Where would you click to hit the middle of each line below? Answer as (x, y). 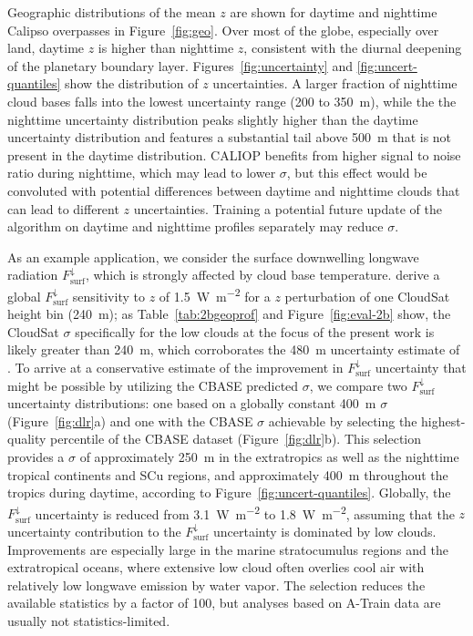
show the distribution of (132, 83)
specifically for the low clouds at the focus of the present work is (255, 331)
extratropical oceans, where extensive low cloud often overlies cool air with (216, 567)
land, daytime (46, 48)
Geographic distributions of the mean (112, 12)
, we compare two (358, 385)
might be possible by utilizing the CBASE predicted (153, 385)
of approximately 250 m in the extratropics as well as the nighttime (269, 456)
